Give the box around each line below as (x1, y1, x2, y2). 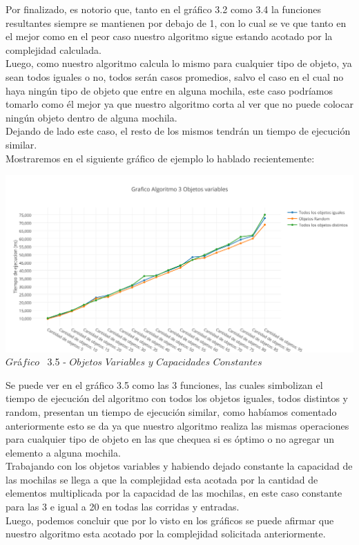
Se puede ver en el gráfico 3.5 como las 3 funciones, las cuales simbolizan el (6, 377, 323, 392)
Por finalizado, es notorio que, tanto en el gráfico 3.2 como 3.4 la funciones (6, 2, 322, 16)
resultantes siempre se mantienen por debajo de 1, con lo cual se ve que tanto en (6, 15, 347, 30)
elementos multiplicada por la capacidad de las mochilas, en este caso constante (6, 486, 342, 500)
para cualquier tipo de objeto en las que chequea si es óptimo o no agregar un (6, 432, 334, 446)
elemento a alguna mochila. (6, 445, 121, 459)
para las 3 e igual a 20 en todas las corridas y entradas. (6, 499, 240, 514)
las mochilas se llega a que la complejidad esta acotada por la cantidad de (6, 472, 318, 486)
